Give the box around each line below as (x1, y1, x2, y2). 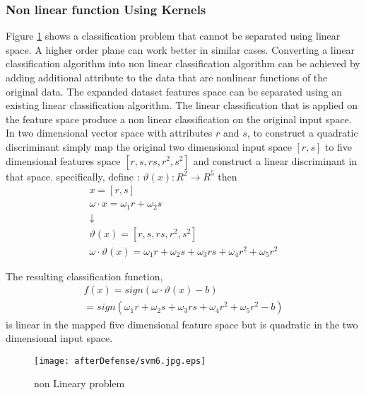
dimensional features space (6, 153, 121, 168)
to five (324, 139, 353, 154)
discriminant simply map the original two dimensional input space (6, 139, 292, 154)
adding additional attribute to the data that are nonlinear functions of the (6, 70, 328, 84)
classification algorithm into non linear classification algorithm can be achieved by (6, 56, 360, 71)
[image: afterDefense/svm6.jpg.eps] (34, 355, 206, 366)
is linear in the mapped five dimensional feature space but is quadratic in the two (6, 316, 358, 331)
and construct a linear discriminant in (193, 153, 358, 168)
